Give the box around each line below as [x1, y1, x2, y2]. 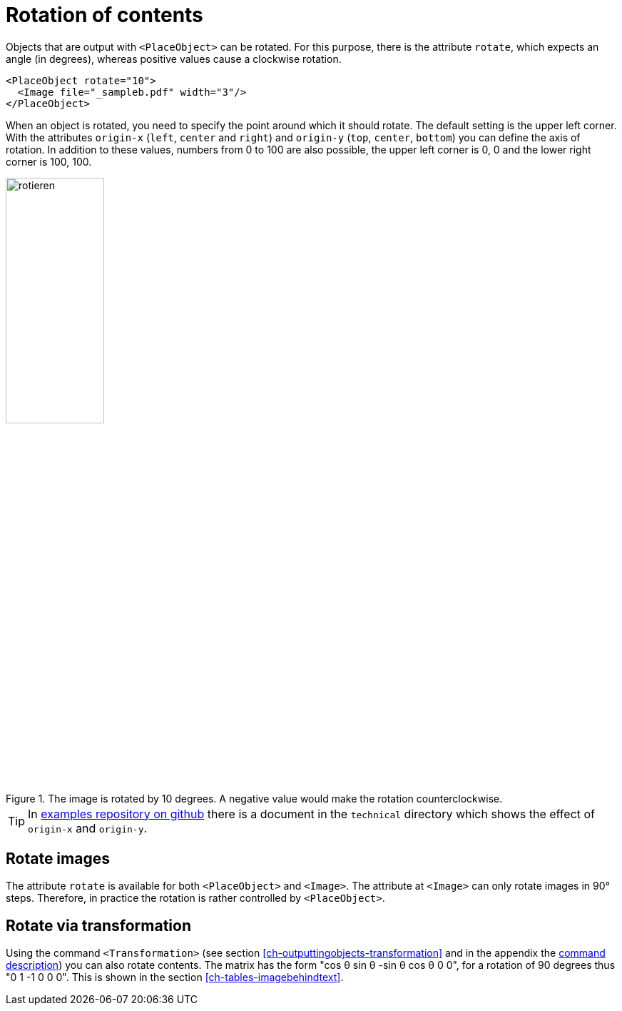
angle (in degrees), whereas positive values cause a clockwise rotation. [6, 52, 342, 65]
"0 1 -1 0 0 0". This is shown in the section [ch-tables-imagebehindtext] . [6, 971, 344, 984]
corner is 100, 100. [6, 155, 92, 168]
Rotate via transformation [6, 916, 191, 935]
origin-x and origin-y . [28, 820, 148, 835]
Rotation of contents [6, 3, 203, 27]
